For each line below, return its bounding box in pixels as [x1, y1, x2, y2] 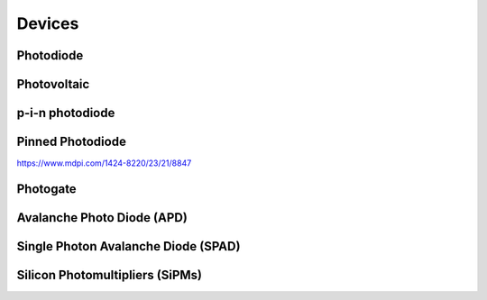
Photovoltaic [16, 77, 90, 92]
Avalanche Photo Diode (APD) [16, 210, 188, 225]
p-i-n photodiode [16, 105, 115, 121]
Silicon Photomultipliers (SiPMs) [16, 267, 203, 283]
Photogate [16, 181, 77, 196]
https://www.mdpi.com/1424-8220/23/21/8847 [16, 158, 192, 168]
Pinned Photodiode [16, 134, 126, 150]
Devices [16, 14, 79, 33]
